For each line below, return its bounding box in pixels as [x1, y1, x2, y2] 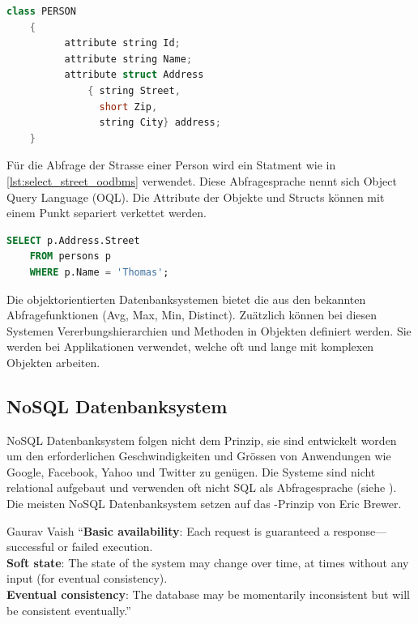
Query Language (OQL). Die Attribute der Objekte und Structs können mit [6, 188, 385, 205]
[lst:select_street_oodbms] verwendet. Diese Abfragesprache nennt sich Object [6, 172, 397, 189]
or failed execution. [58, 538, 153, 555]
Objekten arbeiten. [6, 353, 100, 370]
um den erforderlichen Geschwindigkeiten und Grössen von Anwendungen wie [6, 447, 391, 464]
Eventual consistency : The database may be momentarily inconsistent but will [6, 586, 410, 603]
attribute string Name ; [64, 53, 193, 65]
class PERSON [6, 6, 76, 17]
